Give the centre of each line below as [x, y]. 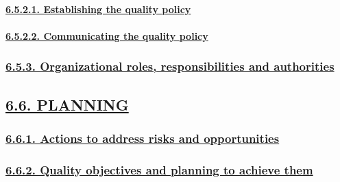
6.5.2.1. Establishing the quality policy [98, 9]
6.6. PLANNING [67, 104]
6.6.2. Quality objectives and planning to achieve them [159, 169]
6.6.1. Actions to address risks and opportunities [143, 138]
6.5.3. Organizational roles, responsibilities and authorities [170, 66]
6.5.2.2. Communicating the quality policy [107, 35]
